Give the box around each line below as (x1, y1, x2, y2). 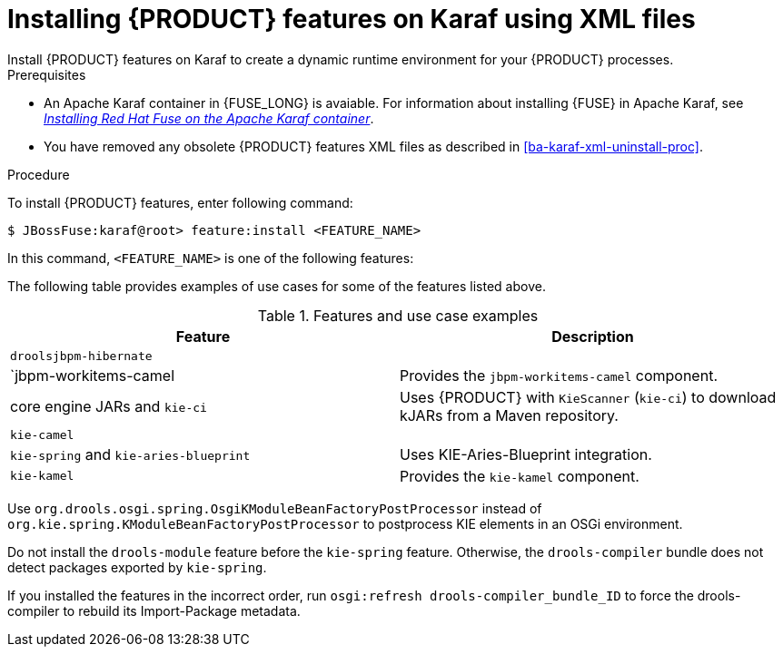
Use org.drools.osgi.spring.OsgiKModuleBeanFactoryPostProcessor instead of (7, 500, 542, 516)
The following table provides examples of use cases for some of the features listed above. (7, 278, 546, 294)
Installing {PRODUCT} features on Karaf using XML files (7, 4, 696, 34)
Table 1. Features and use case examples (257, 306, 539, 325)
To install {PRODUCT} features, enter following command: (7, 194, 353, 210)
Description (551, 327, 634, 346)
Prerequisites (7, 66, 86, 83)
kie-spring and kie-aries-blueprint (10, 444, 251, 464)
